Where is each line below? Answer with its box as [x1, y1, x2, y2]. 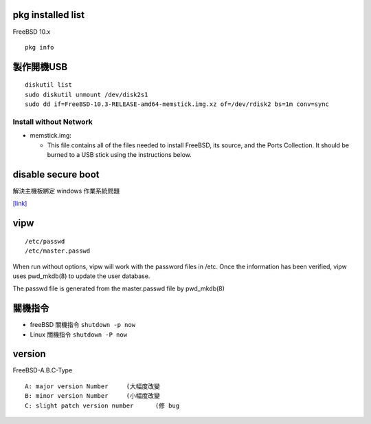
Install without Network [12, 117, 93, 127]
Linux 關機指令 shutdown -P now [30, 330, 127, 339]
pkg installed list [12, 9, 85, 21]
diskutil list [25, 81, 72, 89]
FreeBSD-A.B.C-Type [12, 366, 73, 374]
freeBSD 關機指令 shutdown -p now [30, 321, 136, 329]
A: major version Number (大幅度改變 [25, 382, 161, 390]
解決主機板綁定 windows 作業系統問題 [12, 187, 120, 195]
